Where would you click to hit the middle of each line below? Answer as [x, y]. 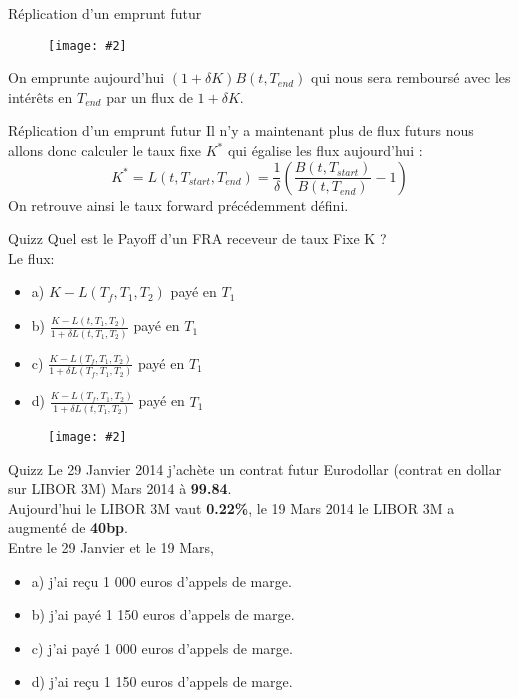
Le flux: [31, 257]
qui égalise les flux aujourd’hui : [325, 150]
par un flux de [149, 96]
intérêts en [40, 96]
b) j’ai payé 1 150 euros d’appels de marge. [163, 614]
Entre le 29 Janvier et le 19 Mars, [111, 546]
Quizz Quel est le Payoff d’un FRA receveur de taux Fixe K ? [197, 238]
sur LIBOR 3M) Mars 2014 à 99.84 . [120, 488]
